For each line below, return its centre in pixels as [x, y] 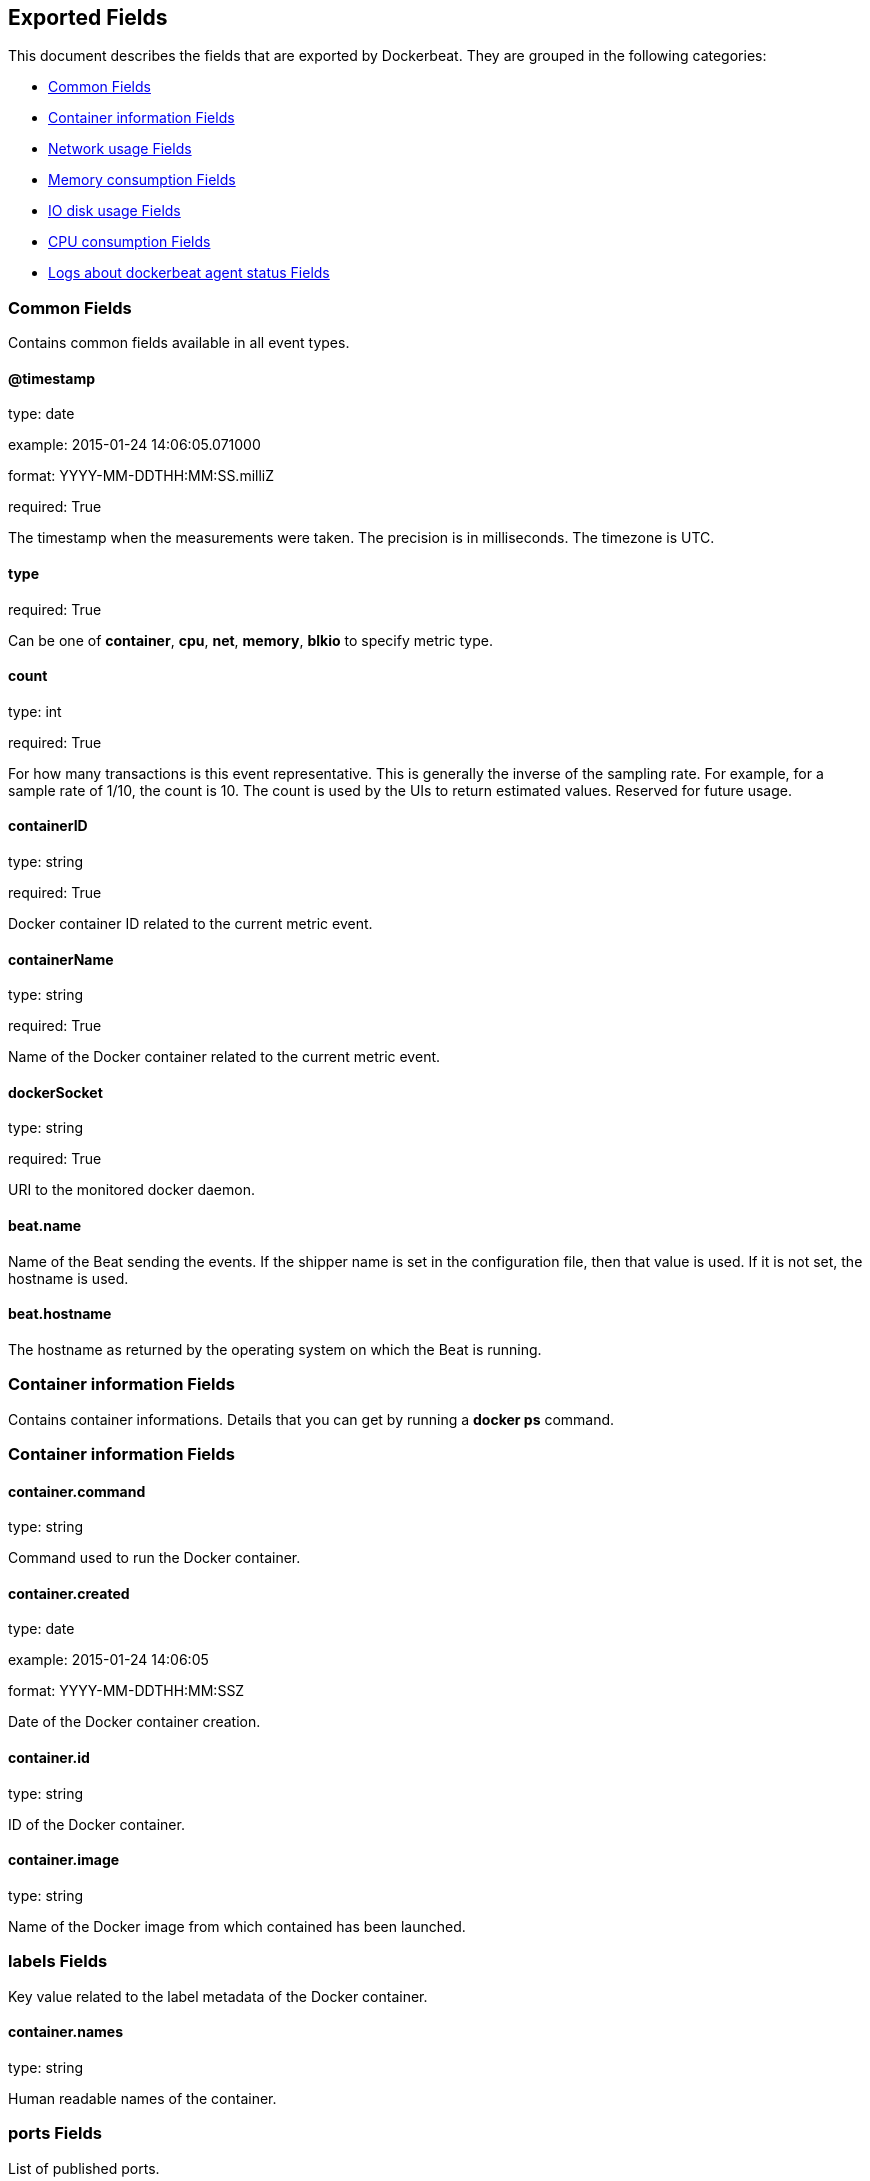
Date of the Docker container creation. [134, 1722]
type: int [35, 711]
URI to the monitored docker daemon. [131, 1190]
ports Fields [55, 2133]
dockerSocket [55, 1092]
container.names [66, 2032]
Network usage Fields [120, 149]
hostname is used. [68, 1278]
